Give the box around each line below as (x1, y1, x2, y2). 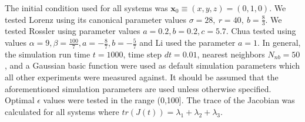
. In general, (257, 36, 301, 49)
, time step (123, 48, 162, 60)
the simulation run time (5, 48, 91, 60)
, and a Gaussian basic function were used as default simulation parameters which (5, 59, 300, 72)
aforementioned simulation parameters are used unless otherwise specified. (5, 82, 272, 94)
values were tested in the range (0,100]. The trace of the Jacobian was (43, 94, 295, 106)
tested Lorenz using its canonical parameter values (5, 13, 186, 25)
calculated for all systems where (5, 105, 119, 117)
